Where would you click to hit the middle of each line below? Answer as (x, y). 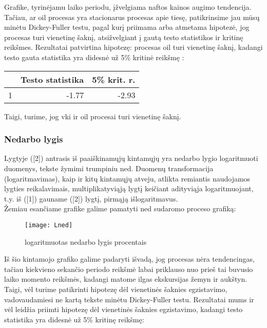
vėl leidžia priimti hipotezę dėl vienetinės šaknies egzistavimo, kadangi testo (123, 309)
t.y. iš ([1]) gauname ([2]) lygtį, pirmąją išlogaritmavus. (91, 198)
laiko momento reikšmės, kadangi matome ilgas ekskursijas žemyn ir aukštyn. (126, 279)
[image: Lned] (49, 225)
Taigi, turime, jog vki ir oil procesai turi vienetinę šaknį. (93, 116)
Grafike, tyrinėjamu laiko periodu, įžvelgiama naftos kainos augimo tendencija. (128, 7)
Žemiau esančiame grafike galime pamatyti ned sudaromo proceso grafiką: (120, 208)
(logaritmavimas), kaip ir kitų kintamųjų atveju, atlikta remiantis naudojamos (127, 178)
